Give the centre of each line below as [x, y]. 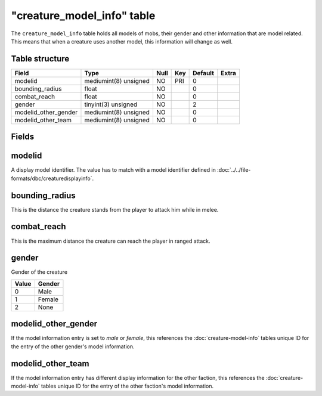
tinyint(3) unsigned [111, 104]
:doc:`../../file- [234, 170]
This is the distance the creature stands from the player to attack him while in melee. [115, 209]
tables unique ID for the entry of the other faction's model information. [127, 386]
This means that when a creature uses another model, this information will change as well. [122, 41]
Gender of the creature [39, 272]
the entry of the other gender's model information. [73, 346]
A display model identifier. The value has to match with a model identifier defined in [113, 170]
